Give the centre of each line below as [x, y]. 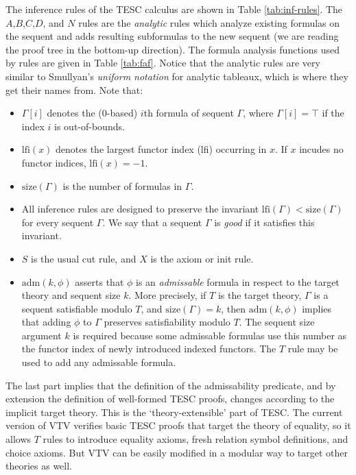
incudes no [321, 149]
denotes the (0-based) [92, 113]
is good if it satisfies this [264, 222]
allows [19, 439]
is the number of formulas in [122, 185]
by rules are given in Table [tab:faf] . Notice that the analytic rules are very [163, 63]
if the [333, 113]
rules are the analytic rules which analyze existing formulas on [209, 22]
